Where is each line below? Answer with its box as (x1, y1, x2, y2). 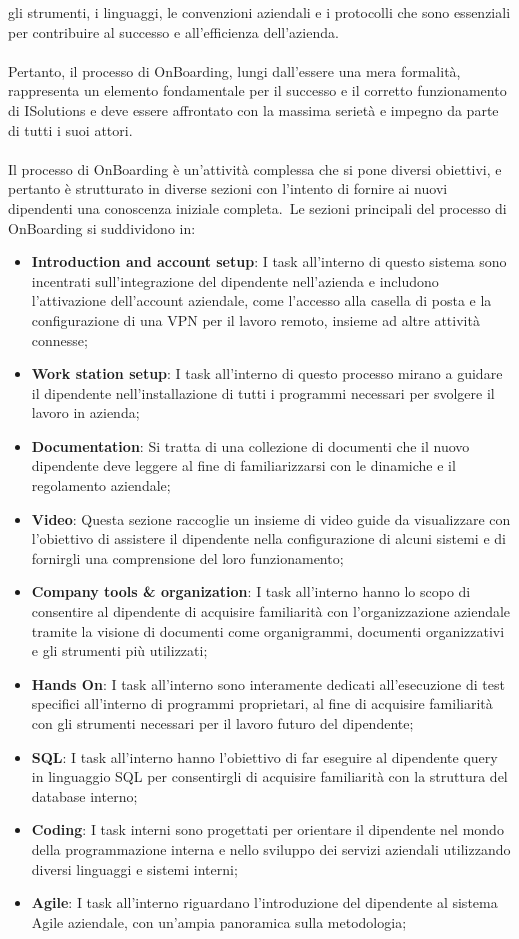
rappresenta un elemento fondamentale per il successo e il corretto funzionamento (8, 80, 507, 101)
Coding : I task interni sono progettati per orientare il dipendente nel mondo (31, 819, 504, 840)
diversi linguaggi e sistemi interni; (31, 858, 238, 879)
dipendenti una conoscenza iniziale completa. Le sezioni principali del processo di (8, 197, 507, 218)
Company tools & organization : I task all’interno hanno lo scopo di (31, 581, 471, 602)
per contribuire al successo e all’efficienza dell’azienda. (8, 21, 339, 42)
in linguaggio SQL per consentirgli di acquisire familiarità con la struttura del (31, 766, 508, 787)
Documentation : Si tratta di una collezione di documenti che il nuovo (31, 435, 470, 456)
